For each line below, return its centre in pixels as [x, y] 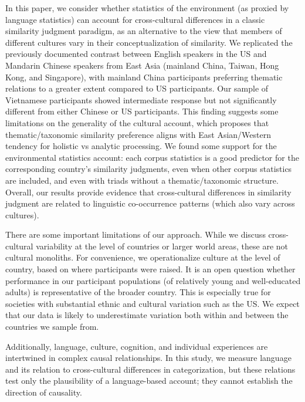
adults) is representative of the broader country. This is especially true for [138, 292]
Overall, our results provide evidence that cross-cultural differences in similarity [148, 192]
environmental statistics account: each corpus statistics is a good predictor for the [152, 157]
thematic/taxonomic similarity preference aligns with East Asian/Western [138, 134]
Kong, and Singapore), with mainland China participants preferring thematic [144, 77]
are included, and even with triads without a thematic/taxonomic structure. [142, 180]
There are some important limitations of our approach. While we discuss [135, 234]
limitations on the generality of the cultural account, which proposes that [137, 122]
